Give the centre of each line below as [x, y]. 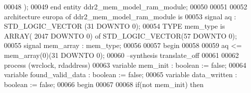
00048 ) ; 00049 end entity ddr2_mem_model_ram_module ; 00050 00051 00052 [126, 6]
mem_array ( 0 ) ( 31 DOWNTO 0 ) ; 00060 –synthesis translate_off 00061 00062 [122, 55]
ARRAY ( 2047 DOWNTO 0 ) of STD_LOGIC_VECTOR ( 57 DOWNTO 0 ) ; [121, 35]
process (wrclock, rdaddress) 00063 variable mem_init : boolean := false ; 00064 [125, 65]
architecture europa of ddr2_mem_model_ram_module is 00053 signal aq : [120, 16]
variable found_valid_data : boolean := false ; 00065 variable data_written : [121, 74]
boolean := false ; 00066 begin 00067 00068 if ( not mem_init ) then [104, 84]
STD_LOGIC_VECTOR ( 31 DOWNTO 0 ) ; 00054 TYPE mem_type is [115, 26]
